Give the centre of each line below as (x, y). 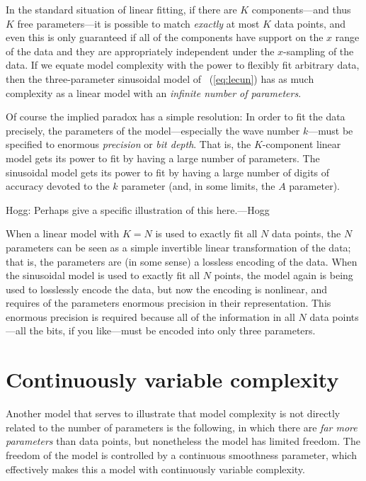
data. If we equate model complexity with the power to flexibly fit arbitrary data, (183, 65)
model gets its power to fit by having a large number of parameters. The (163, 158)
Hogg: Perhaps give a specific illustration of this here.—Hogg (138, 209)
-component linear (302, 144)
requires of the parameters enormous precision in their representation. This (168, 303)
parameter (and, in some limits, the (198, 186)
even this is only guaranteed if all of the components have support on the (165, 37)
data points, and (310, 23)
